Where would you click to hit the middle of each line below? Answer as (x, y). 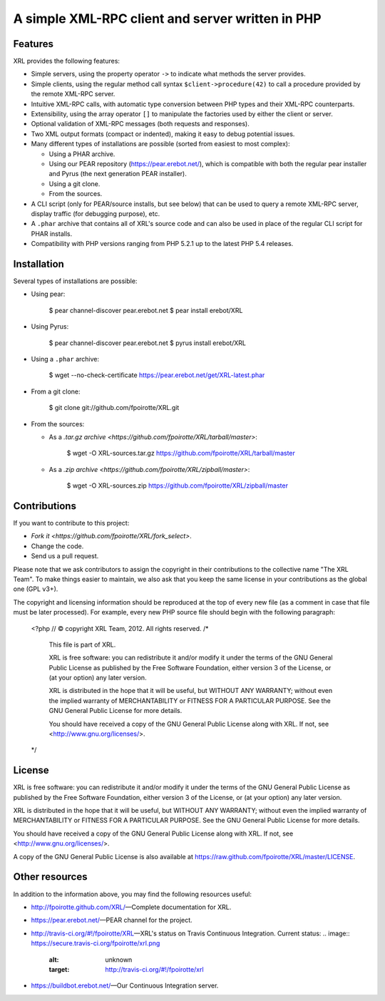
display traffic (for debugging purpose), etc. (96, 213)
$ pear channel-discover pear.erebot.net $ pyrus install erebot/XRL (147, 343)
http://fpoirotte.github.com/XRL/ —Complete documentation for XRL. (131, 907)
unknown (119, 960)
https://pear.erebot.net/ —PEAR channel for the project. (112, 920)
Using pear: (48, 294)
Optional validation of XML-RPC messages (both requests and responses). (140, 124)
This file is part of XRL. (82, 645)
